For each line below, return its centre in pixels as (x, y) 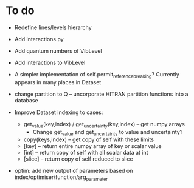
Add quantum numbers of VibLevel (58, 51)
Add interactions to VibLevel (50, 62)
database (26, 100)
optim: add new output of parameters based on (74, 171)
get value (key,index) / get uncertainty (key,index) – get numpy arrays (104, 125)
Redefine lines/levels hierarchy (53, 27)
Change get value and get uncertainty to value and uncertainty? (108, 133)
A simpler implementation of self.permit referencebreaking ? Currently (97, 75)
